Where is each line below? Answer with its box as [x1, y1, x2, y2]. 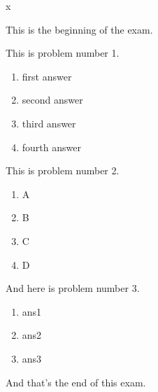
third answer [22, 115, 76, 130]
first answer [22, 69, 72, 83]
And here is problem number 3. [6, 281, 140, 295]
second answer [22, 92, 83, 107]
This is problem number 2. [6, 163, 120, 178]
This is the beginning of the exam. [6, 22, 153, 36]
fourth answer [22, 139, 81, 154]
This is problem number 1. [6, 45, 120, 60]
